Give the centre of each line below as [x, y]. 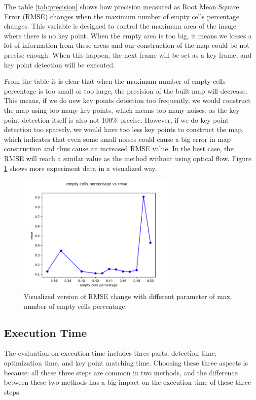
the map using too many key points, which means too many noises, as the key [122, 110]
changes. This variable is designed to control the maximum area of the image [120, 26]
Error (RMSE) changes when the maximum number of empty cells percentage [122, 16]
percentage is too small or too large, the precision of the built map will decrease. [126, 90]
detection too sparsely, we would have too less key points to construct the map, [124, 129]
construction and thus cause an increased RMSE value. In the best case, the [119, 149]
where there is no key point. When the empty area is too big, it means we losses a [128, 35]
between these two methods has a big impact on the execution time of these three [128, 382]
